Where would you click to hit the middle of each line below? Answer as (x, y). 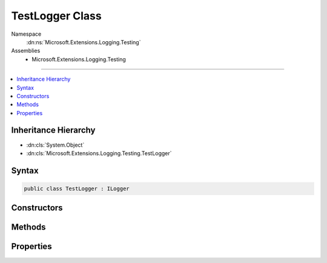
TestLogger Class (57, 16)
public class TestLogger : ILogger (77, 188)
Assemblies (26, 51)
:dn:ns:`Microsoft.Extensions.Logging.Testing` (84, 42)
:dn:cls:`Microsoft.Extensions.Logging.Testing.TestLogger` (99, 153)
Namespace (26, 34)
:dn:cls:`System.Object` (55, 145)
